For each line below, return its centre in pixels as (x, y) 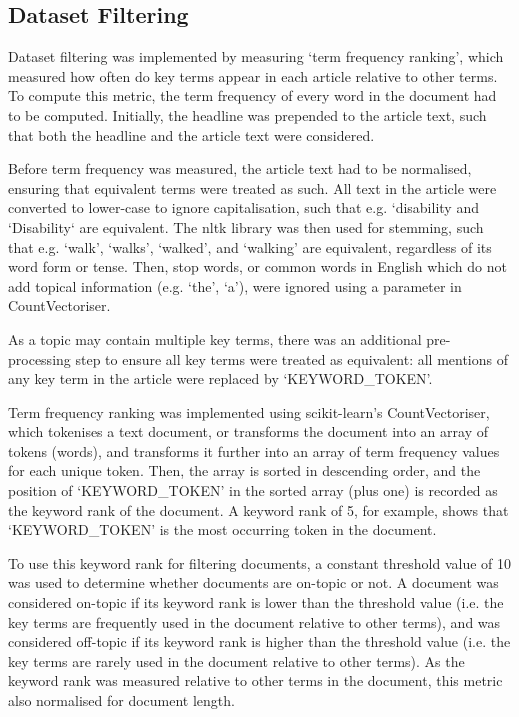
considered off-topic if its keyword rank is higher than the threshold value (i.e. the (259, 641)
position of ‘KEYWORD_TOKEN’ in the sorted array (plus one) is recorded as (253, 490)
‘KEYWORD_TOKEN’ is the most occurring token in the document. (222, 529)
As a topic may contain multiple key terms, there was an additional (215, 338)
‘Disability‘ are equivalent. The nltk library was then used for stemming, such (246, 226)
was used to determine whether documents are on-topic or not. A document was (253, 582)
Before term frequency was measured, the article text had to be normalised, (240, 168)
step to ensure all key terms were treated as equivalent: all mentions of (291, 358)
